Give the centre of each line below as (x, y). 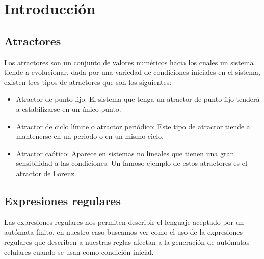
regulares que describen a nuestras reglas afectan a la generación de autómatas (127, 241)
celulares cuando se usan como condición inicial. (79, 252)
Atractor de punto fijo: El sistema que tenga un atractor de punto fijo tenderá (138, 99)
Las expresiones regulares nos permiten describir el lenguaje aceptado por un (124, 222)
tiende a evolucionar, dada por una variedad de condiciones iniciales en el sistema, (132, 72)
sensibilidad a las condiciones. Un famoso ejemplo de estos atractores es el (131, 163)
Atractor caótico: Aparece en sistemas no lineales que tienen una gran (125, 153)
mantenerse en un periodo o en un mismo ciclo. (90, 136)
